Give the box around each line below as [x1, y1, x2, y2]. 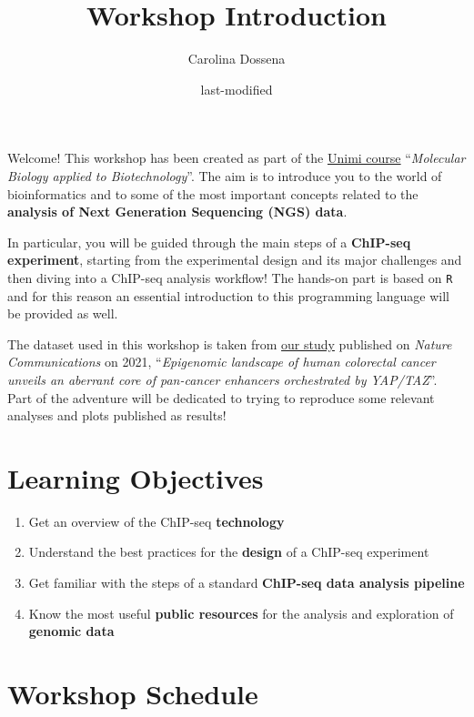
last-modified [200, 79, 273, 98]
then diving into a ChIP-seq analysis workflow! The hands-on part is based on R [7, 268, 453, 287]
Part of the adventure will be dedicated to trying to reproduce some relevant [7, 388, 435, 407]
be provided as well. [7, 304, 118, 323]
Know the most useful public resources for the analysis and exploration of [28, 603, 454, 622]
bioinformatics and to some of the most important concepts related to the [7, 184, 419, 203]
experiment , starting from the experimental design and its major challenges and [7, 250, 462, 269]
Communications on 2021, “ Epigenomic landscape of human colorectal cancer [7, 352, 436, 371]
